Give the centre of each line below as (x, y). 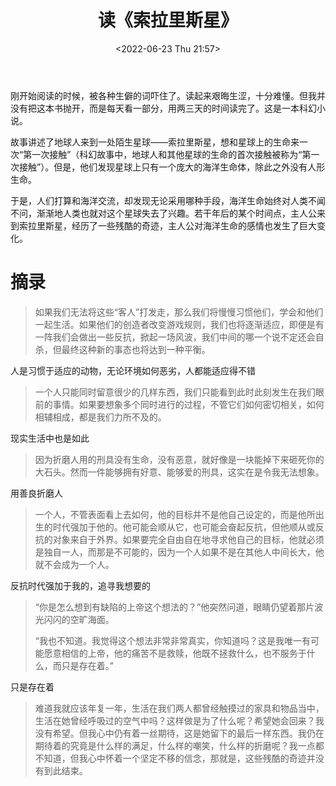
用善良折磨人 (36, 493)
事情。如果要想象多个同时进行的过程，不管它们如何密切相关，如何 (188, 404)
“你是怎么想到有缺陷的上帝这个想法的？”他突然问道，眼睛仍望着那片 (174, 607)
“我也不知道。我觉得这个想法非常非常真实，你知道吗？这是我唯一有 (172, 640)
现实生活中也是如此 (50, 438)
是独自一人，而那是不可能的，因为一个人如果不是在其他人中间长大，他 (179, 552)
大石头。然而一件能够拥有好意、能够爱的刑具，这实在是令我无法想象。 (179, 472)
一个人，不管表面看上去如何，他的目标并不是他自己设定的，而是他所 (175, 514)
